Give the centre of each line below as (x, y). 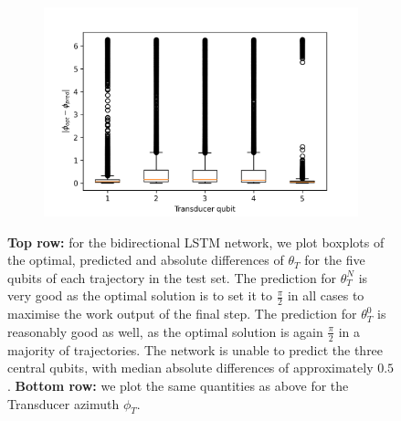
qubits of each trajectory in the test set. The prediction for (172, 277)
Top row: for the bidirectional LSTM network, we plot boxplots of (196, 242)
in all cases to (326, 295)
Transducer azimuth (63, 403)
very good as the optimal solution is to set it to (140, 295)
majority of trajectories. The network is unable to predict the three (195, 349)
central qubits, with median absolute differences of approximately (190, 368)
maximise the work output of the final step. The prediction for (182, 314)
